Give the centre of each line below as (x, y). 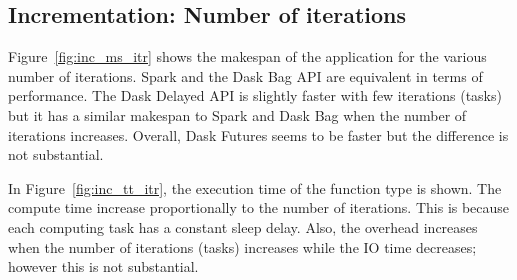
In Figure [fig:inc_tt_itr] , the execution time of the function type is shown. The (255, 187)
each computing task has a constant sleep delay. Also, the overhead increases (243, 226)
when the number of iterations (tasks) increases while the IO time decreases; (242, 246)
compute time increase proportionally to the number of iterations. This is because (259, 207)
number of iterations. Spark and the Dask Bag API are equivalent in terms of (245, 75)
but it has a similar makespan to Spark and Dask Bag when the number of (237, 114)
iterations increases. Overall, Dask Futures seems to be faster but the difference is (258, 134)
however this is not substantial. (103, 266)
